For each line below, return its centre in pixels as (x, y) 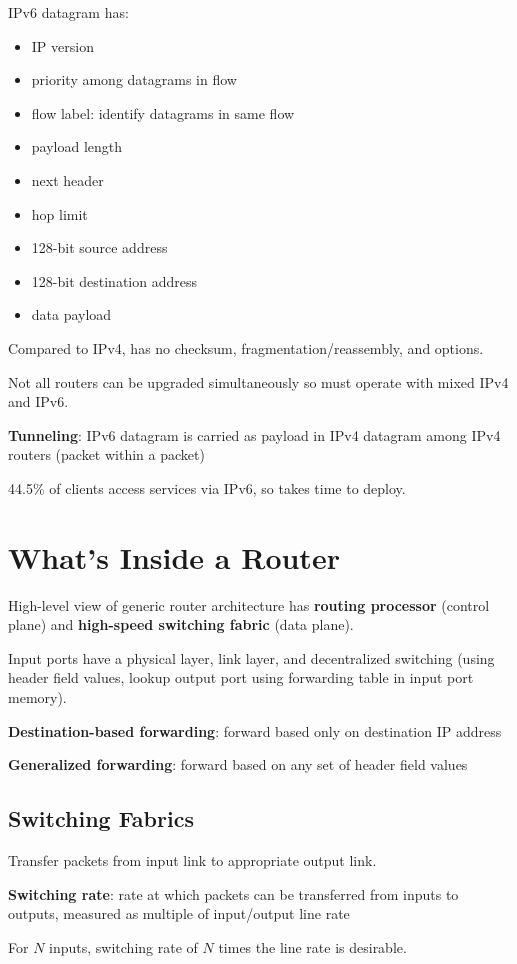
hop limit (59, 213)
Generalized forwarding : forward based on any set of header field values (238, 764)
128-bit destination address (114, 280)
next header (67, 179)
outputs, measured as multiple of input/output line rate (179, 913)
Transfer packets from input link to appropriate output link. (192, 859)
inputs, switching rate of (123, 946)
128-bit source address (99, 247)
